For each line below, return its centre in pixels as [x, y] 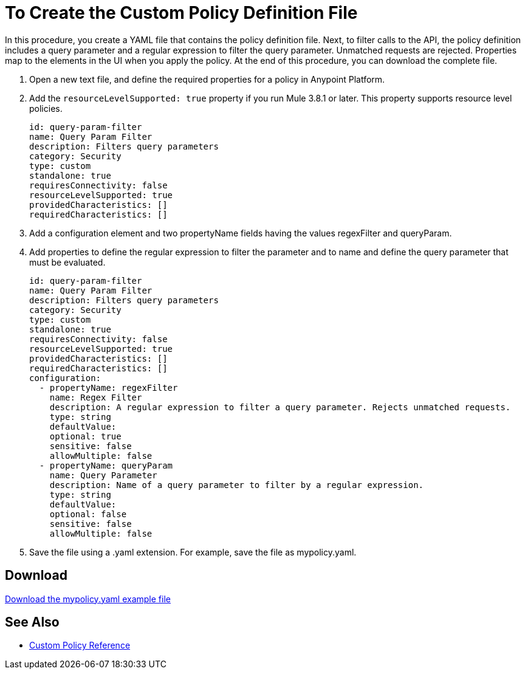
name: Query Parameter [103, 475]
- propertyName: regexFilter [108, 387]
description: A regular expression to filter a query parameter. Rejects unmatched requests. [280, 407]
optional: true [85, 436]
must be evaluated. [67, 262]
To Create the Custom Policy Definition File [181, 13]
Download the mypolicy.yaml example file [88, 599]
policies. [46, 108]
